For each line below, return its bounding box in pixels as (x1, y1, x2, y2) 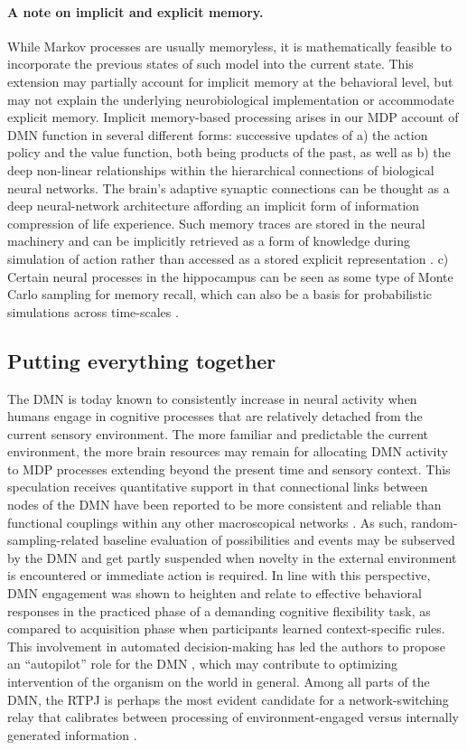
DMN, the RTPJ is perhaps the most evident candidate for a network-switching (7, 689, 449, 708)
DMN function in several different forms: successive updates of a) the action (7, 125, 428, 144)
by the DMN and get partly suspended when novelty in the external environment (7, 548, 457, 567)
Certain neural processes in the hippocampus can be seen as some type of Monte (7, 267, 453, 286)
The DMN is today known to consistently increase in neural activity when (7, 389, 417, 408)
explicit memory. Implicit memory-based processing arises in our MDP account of (7, 108, 459, 127)
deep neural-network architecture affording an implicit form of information (7, 196, 420, 215)
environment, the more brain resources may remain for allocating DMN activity (7, 442, 448, 461)
